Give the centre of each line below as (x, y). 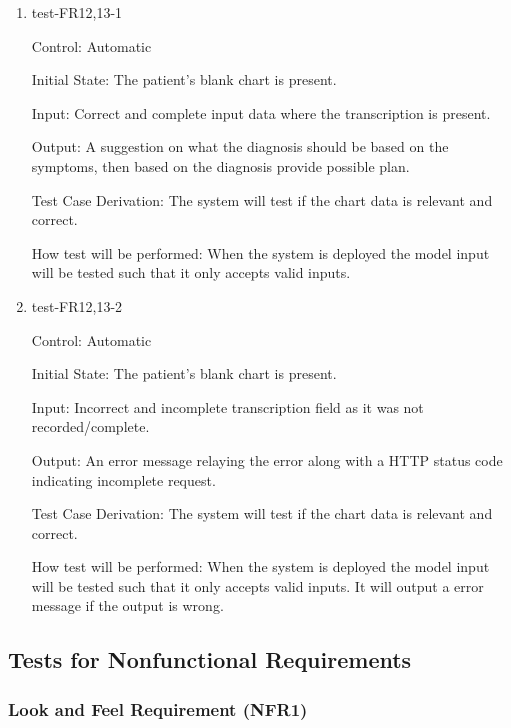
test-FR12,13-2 (77, 305)
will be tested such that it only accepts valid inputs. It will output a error (257, 585)
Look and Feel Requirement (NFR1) (158, 708)
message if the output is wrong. (127, 605)
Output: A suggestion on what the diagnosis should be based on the (240, 146)
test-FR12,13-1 (77, 12)
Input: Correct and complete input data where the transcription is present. (261, 112)
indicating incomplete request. (123, 479)
